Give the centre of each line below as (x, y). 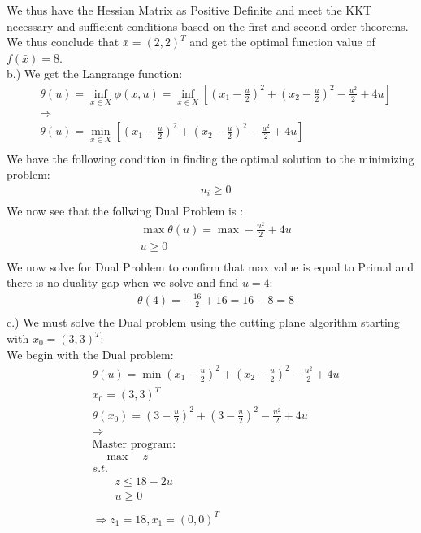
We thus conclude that (63, 42)
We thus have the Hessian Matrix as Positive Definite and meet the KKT (189, 10)
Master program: (134, 444)
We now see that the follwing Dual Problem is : (125, 211)
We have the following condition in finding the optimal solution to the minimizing (210, 158)
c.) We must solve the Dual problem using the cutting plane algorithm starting (203, 322)
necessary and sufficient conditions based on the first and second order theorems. (208, 26)
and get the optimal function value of (282, 42)
